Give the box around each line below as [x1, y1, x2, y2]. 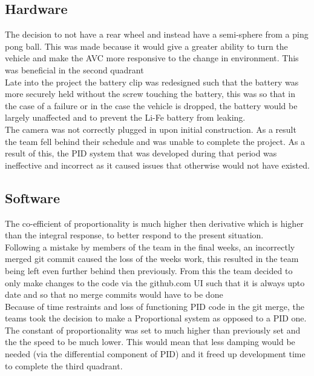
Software [5, 188, 61, 207]
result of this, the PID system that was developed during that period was [5, 147, 277, 159]
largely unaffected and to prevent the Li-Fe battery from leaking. [5, 111, 246, 124]
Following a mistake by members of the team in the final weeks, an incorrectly [5, 240, 295, 253]
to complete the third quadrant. [5, 359, 123, 372]
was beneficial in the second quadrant [5, 63, 144, 76]
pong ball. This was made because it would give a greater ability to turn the [5, 39, 288, 52]
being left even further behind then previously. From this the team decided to [5, 264, 293, 277]
